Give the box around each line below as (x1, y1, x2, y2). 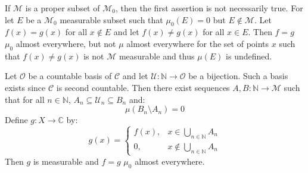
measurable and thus (119, 49, 195, 62)
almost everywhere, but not (15, 37, 116, 49)
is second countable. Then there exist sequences (56, 81, 230, 93)
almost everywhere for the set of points (126, 37, 269, 49)
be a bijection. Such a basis (188, 70, 288, 82)
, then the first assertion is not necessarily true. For (115, 2, 303, 14)
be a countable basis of (28, 70, 112, 82)
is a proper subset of (25, 2, 100, 14)
